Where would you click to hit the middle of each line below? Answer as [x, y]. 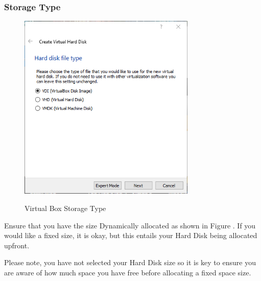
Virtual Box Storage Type [65, 208]
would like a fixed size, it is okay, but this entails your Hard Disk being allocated [131, 235]
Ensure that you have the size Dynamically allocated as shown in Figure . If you [130, 225]
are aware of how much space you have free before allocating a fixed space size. [128, 272]
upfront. [17, 245]
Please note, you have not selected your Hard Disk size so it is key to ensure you [130, 262]
